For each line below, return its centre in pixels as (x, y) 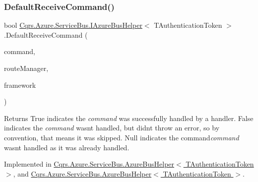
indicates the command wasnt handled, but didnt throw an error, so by (112, 128)
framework (20, 85)
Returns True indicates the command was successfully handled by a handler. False (129, 118)
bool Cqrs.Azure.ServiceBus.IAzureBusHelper (73, 25)
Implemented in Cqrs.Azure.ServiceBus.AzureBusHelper (89, 164)
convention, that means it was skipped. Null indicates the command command (122, 137)
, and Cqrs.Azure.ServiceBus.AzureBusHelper (82, 173)
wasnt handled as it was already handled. (67, 147)
